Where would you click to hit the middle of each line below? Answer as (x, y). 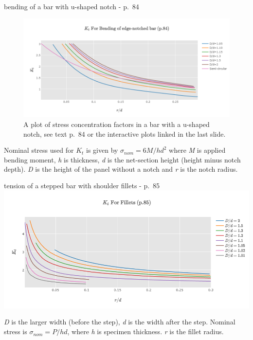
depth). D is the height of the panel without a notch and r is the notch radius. (121, 169)
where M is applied (197, 150)
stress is (16, 331)
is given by (102, 150)
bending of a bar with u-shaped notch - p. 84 (72, 6)
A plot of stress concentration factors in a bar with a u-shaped (117, 124)
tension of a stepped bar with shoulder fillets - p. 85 (82, 185)
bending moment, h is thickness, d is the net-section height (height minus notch (122, 159)
